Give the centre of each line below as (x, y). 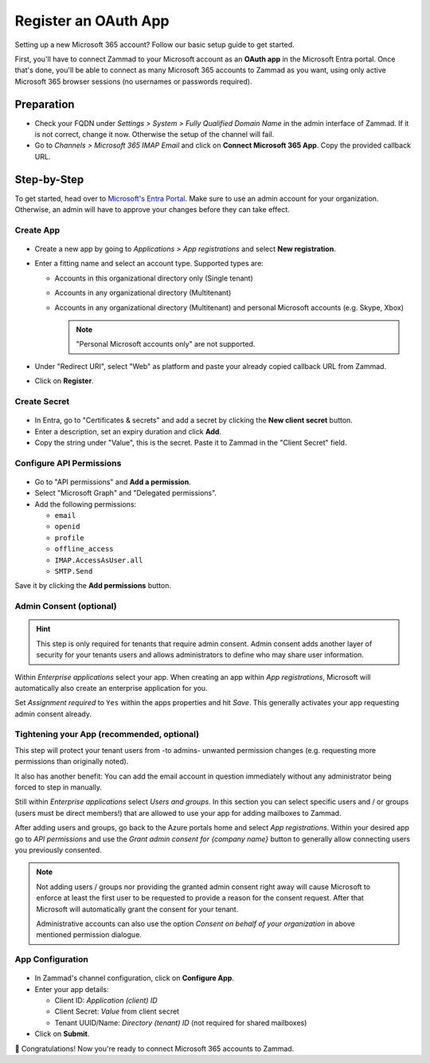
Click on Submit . (62, 1034)
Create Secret (42, 401)
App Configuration (52, 959)
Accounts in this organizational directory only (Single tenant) (154, 278)
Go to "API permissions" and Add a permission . (113, 481)
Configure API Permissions (68, 463)
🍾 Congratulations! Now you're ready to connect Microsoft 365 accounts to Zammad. (154, 1049)
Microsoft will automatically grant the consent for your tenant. (137, 909)
